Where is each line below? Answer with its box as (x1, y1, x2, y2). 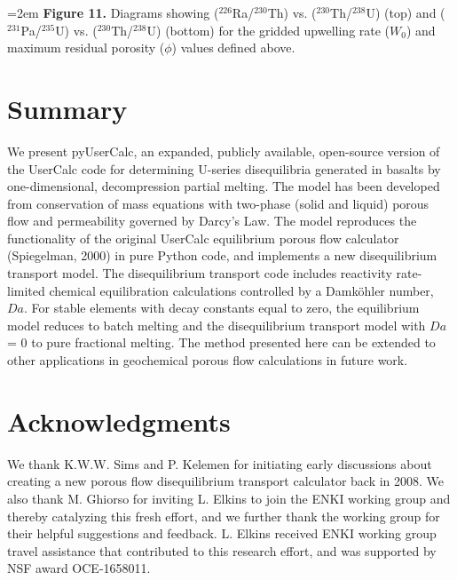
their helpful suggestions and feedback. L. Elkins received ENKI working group (7, 524, 437, 543)
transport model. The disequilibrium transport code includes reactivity (7, 264, 392, 282)
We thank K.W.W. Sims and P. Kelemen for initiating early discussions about (7, 454, 432, 473)
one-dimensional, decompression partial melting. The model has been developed (7, 177, 440, 195)
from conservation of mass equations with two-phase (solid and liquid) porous (7, 194, 429, 212)
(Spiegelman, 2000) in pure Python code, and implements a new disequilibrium (7, 246, 437, 265)
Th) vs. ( (267, 4, 317, 21)
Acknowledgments (7, 402, 231, 439)
